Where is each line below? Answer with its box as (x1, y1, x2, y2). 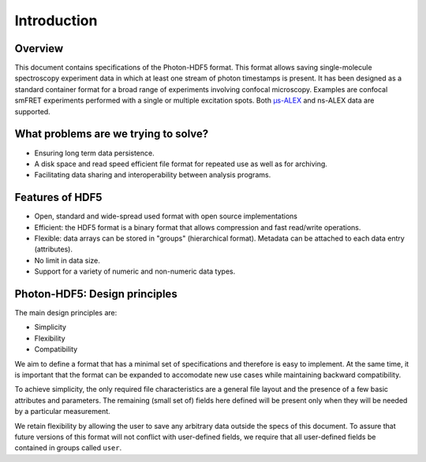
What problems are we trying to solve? (14, 127, 209, 141)
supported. (14, 106, 50, 116)
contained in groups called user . (14, 443, 122, 453)
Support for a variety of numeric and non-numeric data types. (34, 266, 236, 276)
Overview (14, 42, 64, 55)
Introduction (14, 12, 98, 29)
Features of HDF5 (14, 191, 103, 204)
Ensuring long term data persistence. (34, 148, 155, 158)
